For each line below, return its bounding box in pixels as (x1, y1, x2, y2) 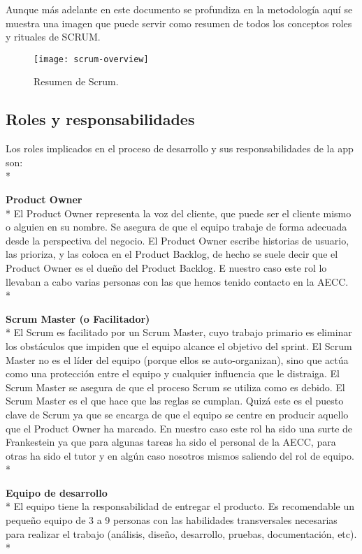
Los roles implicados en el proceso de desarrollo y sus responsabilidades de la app (6, 141, 354, 156)
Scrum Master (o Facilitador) (6, 311, 150, 326)
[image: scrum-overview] (34, 54, 149, 64)
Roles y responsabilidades (6, 108, 195, 130)
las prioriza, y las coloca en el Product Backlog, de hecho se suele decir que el (6, 247, 338, 261)
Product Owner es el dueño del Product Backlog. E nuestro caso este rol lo (6, 260, 327, 275)
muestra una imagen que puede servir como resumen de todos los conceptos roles (6, 15, 352, 30)
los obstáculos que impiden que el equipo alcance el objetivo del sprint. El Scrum (6, 338, 352, 353)
